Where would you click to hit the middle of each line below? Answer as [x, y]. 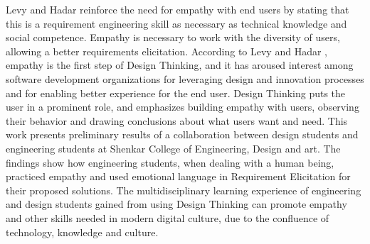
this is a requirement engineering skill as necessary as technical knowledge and [176, 23]
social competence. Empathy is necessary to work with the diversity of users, [173, 37]
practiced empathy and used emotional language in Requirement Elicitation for [178, 176]
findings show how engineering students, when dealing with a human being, [170, 162]
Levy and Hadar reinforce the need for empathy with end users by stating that [178, 9]
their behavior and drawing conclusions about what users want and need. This [177, 120]
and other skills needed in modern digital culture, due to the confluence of [168, 217]
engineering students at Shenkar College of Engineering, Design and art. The [173, 148]
